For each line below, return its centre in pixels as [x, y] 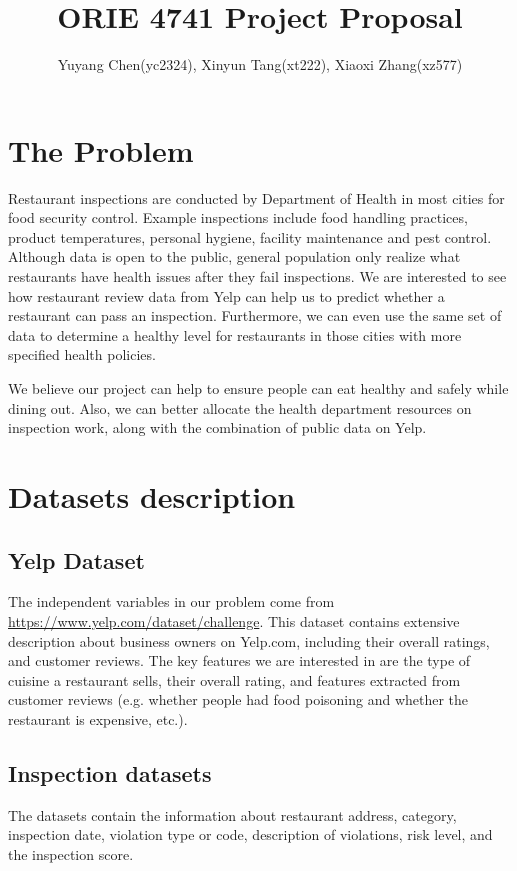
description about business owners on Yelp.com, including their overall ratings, [249, 640]
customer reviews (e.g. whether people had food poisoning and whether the [238, 699]
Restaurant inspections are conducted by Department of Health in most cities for [256, 197]
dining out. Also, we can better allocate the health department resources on [240, 407]
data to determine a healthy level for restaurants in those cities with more [235, 334]
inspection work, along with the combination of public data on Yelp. [217, 427]
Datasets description [152, 495]
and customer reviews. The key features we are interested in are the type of [239, 660]
